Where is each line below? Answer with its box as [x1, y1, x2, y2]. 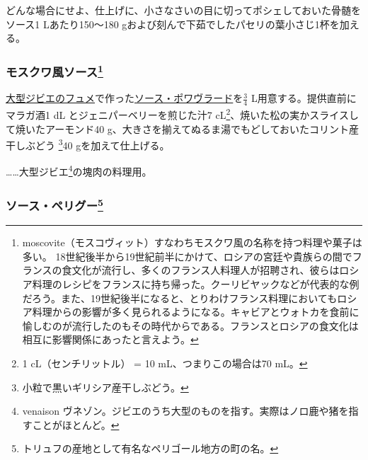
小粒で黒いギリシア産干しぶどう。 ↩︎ [22, 379, 189, 394]
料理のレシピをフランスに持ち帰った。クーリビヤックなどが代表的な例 [32, 277, 360, 292]
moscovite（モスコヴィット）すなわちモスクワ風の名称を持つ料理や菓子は [22, 235, 362, 250]
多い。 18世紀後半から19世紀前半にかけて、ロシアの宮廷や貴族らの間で [22, 248, 352, 263]
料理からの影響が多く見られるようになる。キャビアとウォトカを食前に [32, 304, 360, 319]
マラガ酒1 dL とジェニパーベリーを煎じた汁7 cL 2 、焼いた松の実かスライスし [6, 105, 359, 122]
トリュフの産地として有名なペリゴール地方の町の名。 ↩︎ [22, 441, 279, 456]
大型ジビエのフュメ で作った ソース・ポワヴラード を [6, 91, 243, 105]
